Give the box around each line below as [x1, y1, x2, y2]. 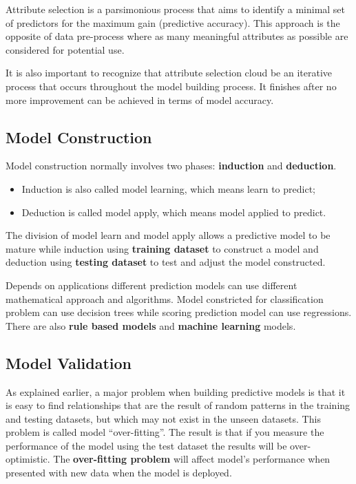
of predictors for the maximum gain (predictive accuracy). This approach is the [6, 15, 340, 30]
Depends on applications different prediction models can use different [6, 277, 297, 292]
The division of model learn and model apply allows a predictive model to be [6, 228, 331, 242]
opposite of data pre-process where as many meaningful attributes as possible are [6, 29, 348, 43]
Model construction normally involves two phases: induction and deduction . [6, 158, 337, 173]
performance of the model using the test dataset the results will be [6, 438, 287, 452]
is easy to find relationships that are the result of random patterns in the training [6, 398, 350, 412]
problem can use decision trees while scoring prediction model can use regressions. [6, 305, 352, 319]
